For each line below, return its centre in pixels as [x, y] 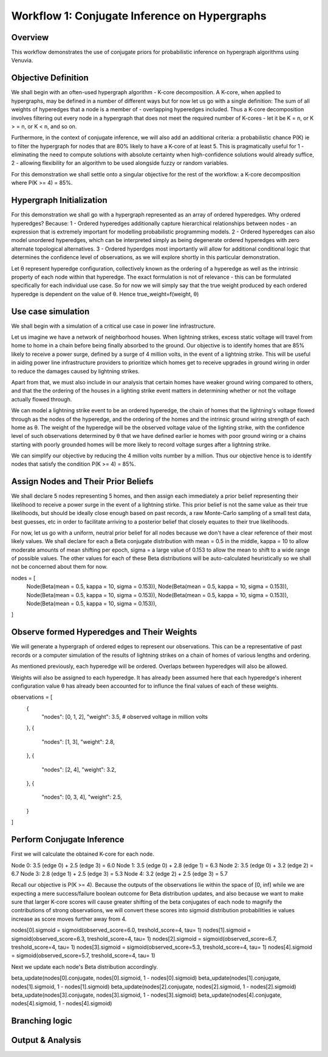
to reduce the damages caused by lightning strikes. [75, 371]
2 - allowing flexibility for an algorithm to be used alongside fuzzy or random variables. [120, 163]
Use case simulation [50, 311]
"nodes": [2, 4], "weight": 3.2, [79, 769]
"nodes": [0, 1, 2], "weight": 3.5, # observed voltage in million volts [125, 717]
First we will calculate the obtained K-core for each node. [83, 854]
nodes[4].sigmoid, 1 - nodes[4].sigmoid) [62, 1003]
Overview [30, 37]
